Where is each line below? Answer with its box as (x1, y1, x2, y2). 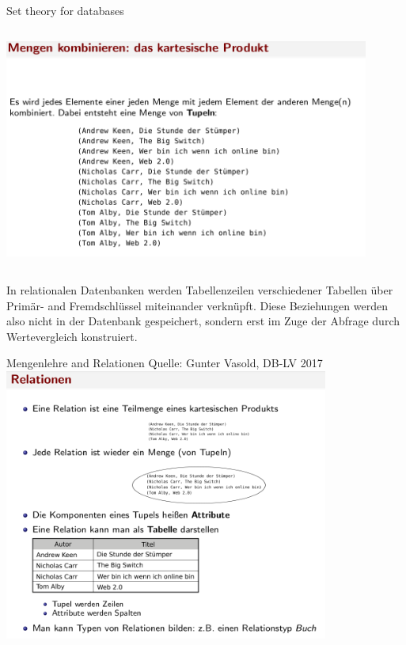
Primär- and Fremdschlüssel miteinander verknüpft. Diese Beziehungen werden (6, 297, 388, 313)
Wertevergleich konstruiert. (6, 328, 138, 344)
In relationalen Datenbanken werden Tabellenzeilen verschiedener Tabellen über (6, 281, 393, 298)
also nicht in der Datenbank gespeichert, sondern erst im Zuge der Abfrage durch (6, 313, 400, 329)
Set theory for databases (6, 2, 124, 18)
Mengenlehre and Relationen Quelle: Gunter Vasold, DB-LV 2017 (6, 355, 323, 371)
